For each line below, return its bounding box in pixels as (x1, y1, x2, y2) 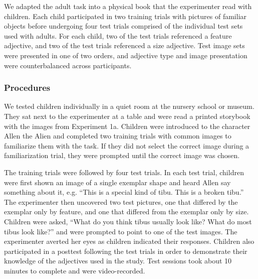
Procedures (4, 81, 51, 94)
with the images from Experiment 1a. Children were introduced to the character (4, 120, 250, 131)
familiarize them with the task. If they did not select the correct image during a (4, 140, 249, 151)
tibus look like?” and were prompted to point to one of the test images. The (4, 226, 237, 236)
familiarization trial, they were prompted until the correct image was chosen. (4, 150, 240, 161)
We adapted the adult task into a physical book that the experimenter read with (4, 1, 252, 11)
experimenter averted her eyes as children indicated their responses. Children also (4, 236, 254, 246)
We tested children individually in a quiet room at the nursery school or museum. (4, 101, 254, 111)
